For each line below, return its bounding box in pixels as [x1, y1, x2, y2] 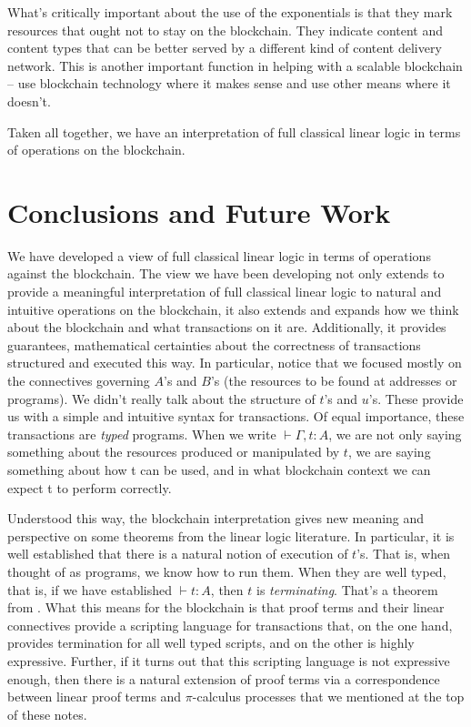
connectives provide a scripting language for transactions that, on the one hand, [7, 615, 453, 634]
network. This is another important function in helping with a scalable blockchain [7, 56, 463, 75]
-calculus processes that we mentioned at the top [192, 687, 465, 706]
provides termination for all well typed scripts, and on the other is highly [7, 633, 415, 652]
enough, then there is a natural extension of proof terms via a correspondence [7, 669, 440, 688]
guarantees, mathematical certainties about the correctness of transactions [7, 335, 421, 354]
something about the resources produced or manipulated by [7, 442, 340, 461]
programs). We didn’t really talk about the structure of [7, 389, 316, 408]
